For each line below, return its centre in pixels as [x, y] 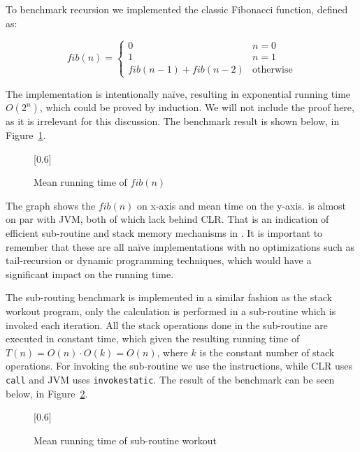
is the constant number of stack [267, 352]
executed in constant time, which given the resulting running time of [153, 338]
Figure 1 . [26, 134]
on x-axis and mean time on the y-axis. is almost [242, 205]
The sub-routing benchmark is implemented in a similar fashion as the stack [169, 297]
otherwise [273, 70]
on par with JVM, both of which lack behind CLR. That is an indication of [167, 219]
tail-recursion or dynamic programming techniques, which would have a [159, 260]
